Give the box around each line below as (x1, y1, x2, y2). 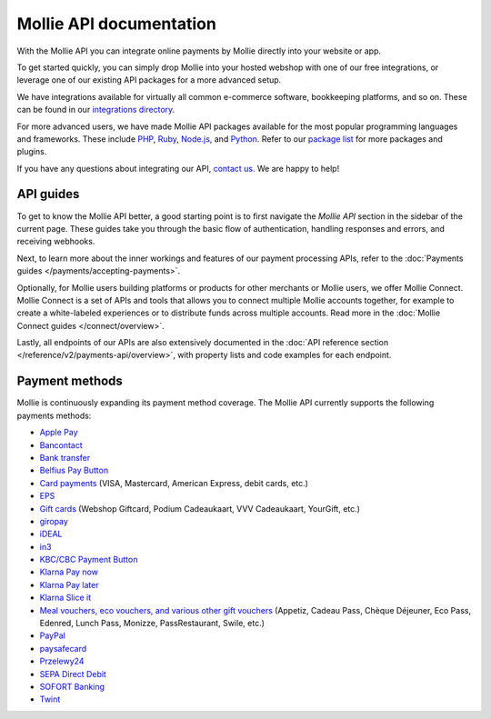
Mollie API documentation (16, 14, 217, 34)
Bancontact (39, 439, 84, 450)
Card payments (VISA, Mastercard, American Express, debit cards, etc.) (39, 477, 309, 488)
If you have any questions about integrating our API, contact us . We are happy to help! (16, 163, 340, 174)
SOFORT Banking (39, 681, 105, 692)
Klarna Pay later (39, 579, 99, 590)
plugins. (16, 146, 47, 157)
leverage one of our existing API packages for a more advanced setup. (16, 75, 282, 85)
